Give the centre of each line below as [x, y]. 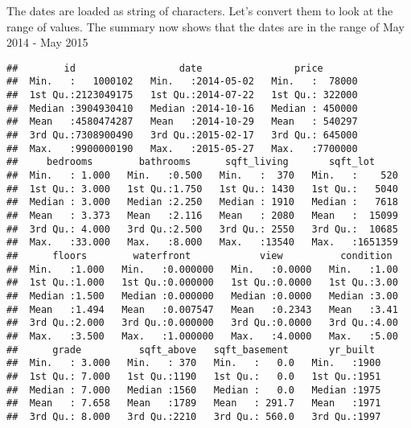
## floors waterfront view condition [199, 255]
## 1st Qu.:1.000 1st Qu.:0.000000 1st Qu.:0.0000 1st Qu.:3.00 [202, 283]
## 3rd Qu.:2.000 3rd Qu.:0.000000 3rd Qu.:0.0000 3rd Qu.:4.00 [202, 323]
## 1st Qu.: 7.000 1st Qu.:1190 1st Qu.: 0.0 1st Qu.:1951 [194, 376]
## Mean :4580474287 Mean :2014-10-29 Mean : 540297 [182, 122]
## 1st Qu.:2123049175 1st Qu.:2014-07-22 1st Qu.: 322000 [182, 95]
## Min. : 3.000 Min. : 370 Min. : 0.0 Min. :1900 [194, 363]
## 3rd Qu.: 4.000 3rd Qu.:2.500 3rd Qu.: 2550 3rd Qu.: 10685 [202, 229]
